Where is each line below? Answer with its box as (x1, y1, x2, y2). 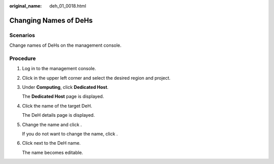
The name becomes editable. (22, 149, 83, 155)
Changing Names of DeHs (9, 16, 93, 25)
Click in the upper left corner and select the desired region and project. (22, 75, 171, 81)
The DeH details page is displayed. (22, 112, 95, 118)
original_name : (9, 3, 42, 9)
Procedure (9, 55, 36, 62)
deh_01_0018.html (49, 3, 86, 9)
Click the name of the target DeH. (22, 103, 92, 109)
